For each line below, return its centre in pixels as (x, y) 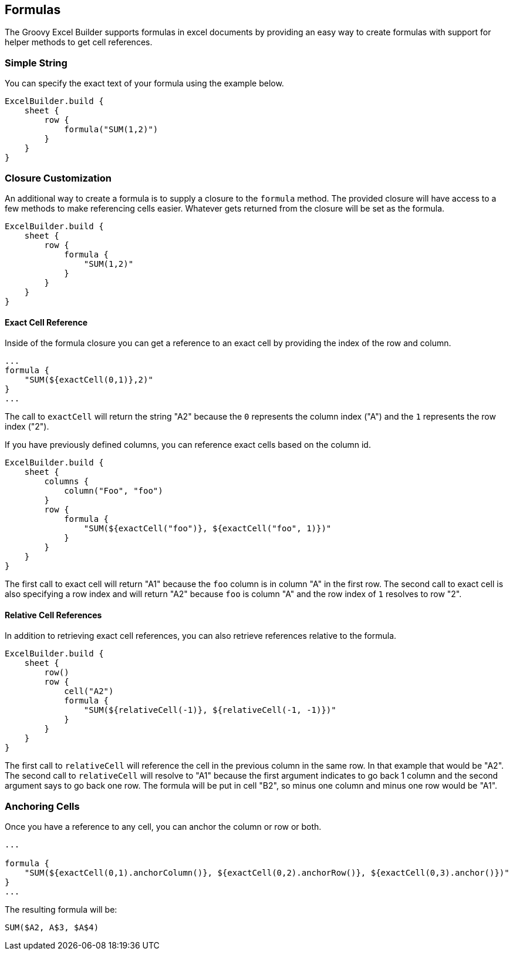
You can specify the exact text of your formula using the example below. (144, 83)
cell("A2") (89, 691)
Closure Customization (58, 178)
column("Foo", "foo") (114, 491)
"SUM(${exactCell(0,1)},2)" (89, 380)
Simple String (36, 63)
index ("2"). (27, 427)
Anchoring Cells (42, 806)
